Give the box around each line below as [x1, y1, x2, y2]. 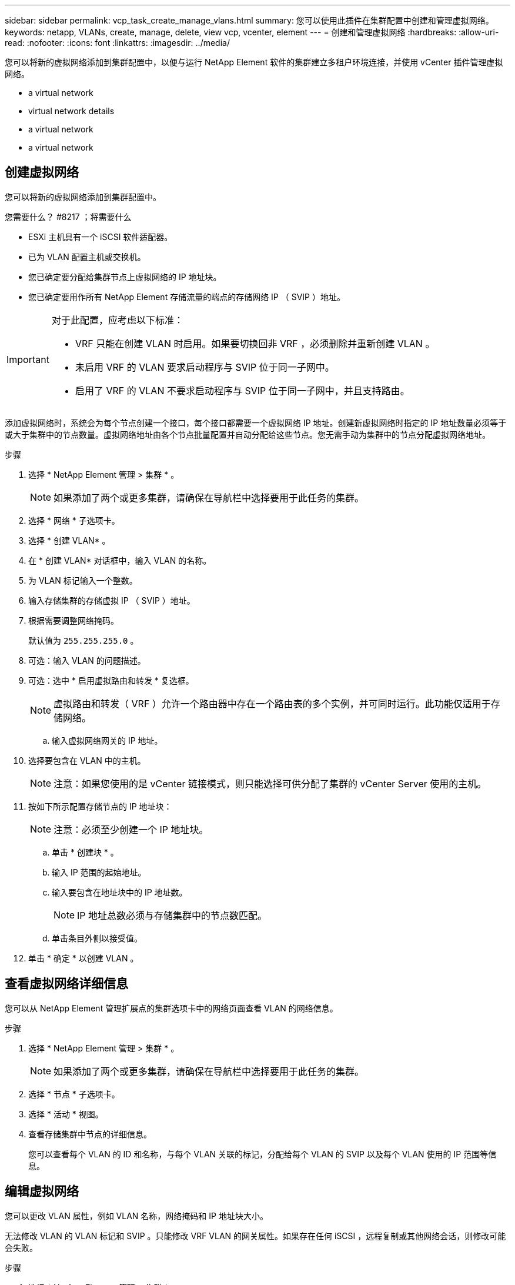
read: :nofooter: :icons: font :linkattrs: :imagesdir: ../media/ [5, 38, 230, 48]
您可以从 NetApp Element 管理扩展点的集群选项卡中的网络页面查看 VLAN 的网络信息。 [5, 1003, 338, 1013]
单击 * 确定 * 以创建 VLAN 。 [28, 953, 139, 963]
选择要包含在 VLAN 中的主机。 [28, 755, 146, 765]
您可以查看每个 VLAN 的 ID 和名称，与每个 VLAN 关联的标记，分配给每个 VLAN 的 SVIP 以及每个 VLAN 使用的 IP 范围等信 [28, 1148, 497, 1159]
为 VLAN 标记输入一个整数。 [28, 575, 138, 585]
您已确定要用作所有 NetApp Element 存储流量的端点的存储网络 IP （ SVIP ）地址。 [28, 291, 345, 302]
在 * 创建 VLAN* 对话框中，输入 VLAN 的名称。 [28, 555, 212, 565]
